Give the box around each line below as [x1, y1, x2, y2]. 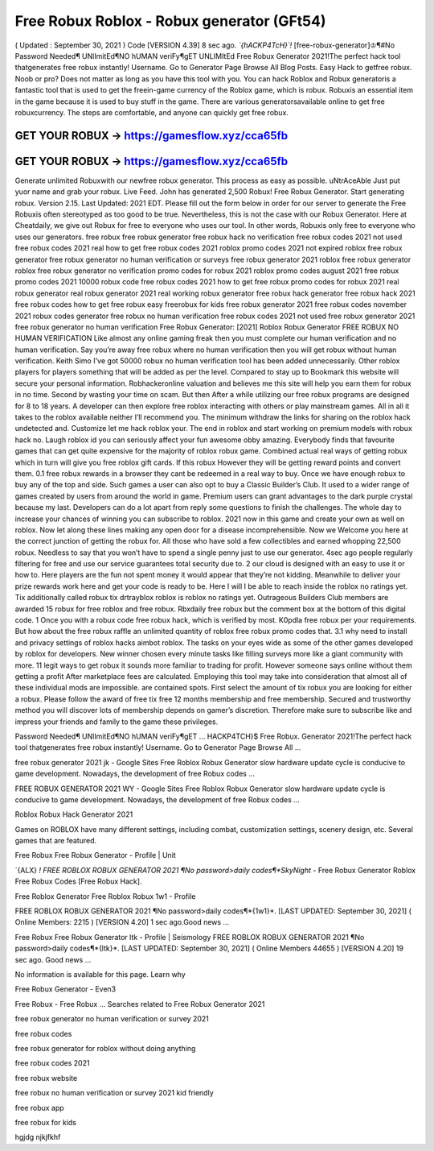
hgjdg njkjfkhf [14, 1132, 61, 1142]
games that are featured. [14, 836, 97, 846]
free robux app [14, 1103, 64, 1112]
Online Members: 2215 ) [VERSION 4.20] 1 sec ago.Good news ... [14, 917, 229, 927]
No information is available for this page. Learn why [14, 969, 186, 979]
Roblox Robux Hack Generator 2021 [14, 809, 133, 819]
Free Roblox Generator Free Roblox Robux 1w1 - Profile [14, 891, 196, 901]
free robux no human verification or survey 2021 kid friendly [14, 1088, 215, 1098]
